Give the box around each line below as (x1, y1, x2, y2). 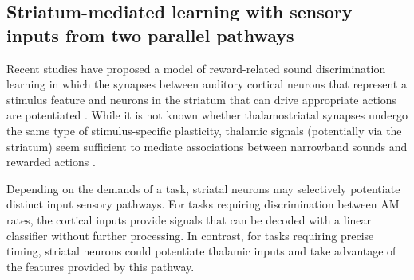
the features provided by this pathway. (6, 258, 195, 274)
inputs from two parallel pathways (6, 22, 294, 47)
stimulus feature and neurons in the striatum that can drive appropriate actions (6, 91, 397, 107)
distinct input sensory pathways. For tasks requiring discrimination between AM (6, 196, 400, 212)
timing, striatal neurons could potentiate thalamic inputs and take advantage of (6, 243, 396, 259)
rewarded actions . (6, 154, 96, 170)
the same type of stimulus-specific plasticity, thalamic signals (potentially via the (6, 122, 402, 138)
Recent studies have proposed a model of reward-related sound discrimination (6, 60, 386, 76)
